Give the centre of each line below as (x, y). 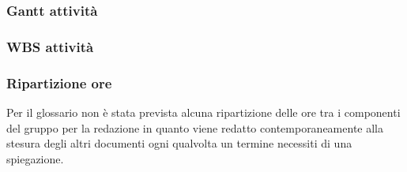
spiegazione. (35, 158)
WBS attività (50, 46)
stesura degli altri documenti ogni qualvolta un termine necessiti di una (179, 143)
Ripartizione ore (59, 82)
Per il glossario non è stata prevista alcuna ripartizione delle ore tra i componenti (203, 112)
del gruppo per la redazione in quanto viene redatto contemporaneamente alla (195, 127)
